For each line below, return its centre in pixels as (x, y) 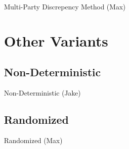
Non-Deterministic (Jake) (43, 93)
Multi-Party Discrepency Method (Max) (65, 6)
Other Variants (56, 40)
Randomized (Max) (33, 140)
